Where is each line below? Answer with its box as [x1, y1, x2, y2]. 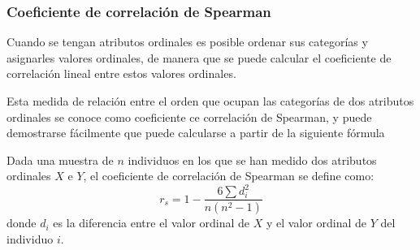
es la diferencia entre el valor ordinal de [53, 214, 250, 231]
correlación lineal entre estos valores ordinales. [6, 65, 236, 82]
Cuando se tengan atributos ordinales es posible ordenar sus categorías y [6, 33, 368, 50]
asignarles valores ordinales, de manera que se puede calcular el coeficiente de [6, 49, 392, 66]
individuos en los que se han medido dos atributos [128, 151, 377, 168]
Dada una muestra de [6, 151, 114, 168]
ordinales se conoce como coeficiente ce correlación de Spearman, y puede [6, 108, 372, 125]
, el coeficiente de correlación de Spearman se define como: [83, 167, 375, 184]
